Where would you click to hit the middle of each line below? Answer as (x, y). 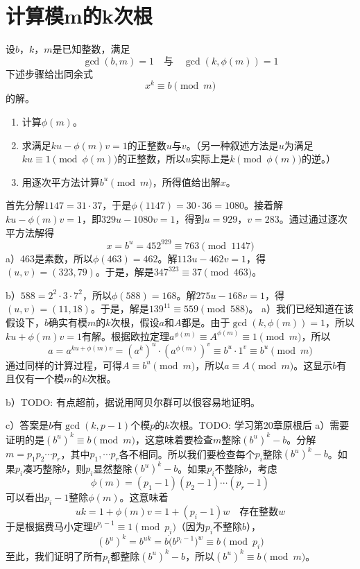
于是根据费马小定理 (49, 526)
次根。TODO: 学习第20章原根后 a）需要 (259, 425)
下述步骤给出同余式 (49, 73)
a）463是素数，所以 (49, 258)
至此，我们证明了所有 (54, 555)
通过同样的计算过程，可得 (64, 365)
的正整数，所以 (152, 159)
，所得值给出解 (186, 181)
